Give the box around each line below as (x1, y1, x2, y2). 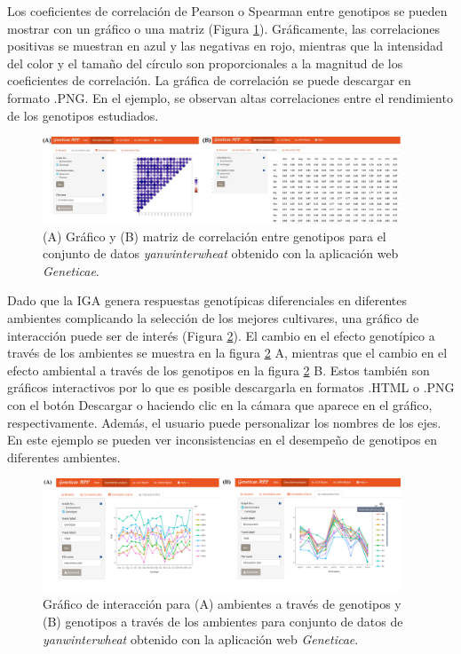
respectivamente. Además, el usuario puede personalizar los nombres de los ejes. (7, 413, 441, 431)
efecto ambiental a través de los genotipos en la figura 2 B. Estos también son (7, 360, 430, 379)
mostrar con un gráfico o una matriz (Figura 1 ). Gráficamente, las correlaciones (7, 19, 440, 37)
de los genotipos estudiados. (7, 106, 159, 124)
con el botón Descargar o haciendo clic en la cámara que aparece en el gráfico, (7, 396, 433, 414)
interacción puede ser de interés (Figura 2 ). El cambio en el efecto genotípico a (7, 326, 435, 344)
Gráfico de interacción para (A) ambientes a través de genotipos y (43, 595, 401, 613)
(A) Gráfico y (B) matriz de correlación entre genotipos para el (43, 226, 386, 245)
